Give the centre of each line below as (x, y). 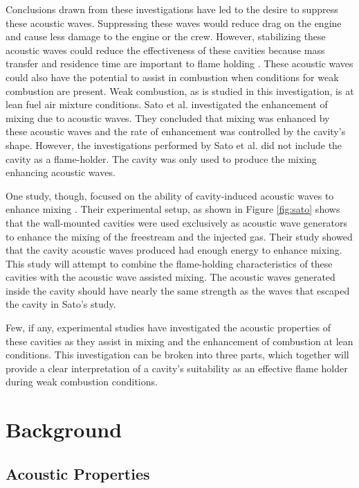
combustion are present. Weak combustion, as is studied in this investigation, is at (180, 90)
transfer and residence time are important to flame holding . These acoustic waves (179, 63)
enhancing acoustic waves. (61, 172)
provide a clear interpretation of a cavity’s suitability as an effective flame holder (177, 368)
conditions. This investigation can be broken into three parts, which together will (177, 355)
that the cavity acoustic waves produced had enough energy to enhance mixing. (174, 250)
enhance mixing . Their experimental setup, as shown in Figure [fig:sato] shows (173, 209)
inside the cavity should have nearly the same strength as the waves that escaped (178, 290)
